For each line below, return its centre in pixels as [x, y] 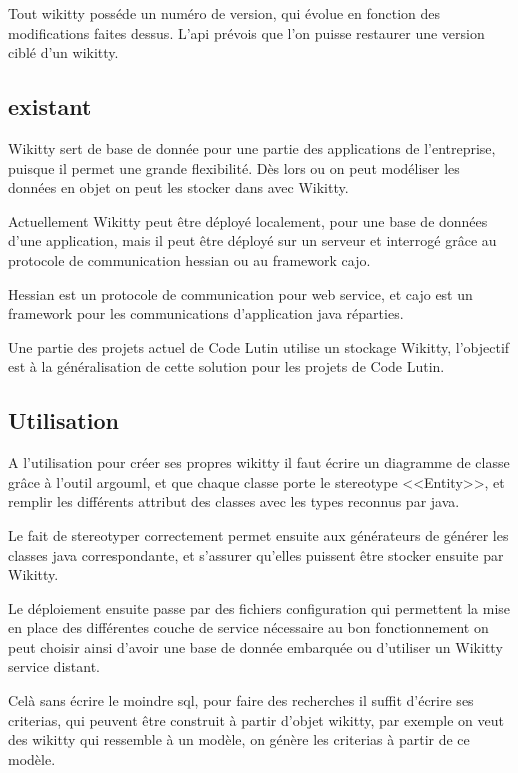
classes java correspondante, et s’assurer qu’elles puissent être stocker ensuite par [256, 554]
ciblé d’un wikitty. [63, 52]
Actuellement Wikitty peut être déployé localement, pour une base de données [248, 220]
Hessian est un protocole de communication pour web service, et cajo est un [240, 293]
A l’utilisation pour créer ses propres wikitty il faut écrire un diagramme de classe [259, 462]
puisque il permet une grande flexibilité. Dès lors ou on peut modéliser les [234, 167]
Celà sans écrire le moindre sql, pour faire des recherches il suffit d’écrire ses [241, 700]
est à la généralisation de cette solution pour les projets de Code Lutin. [226, 366]
